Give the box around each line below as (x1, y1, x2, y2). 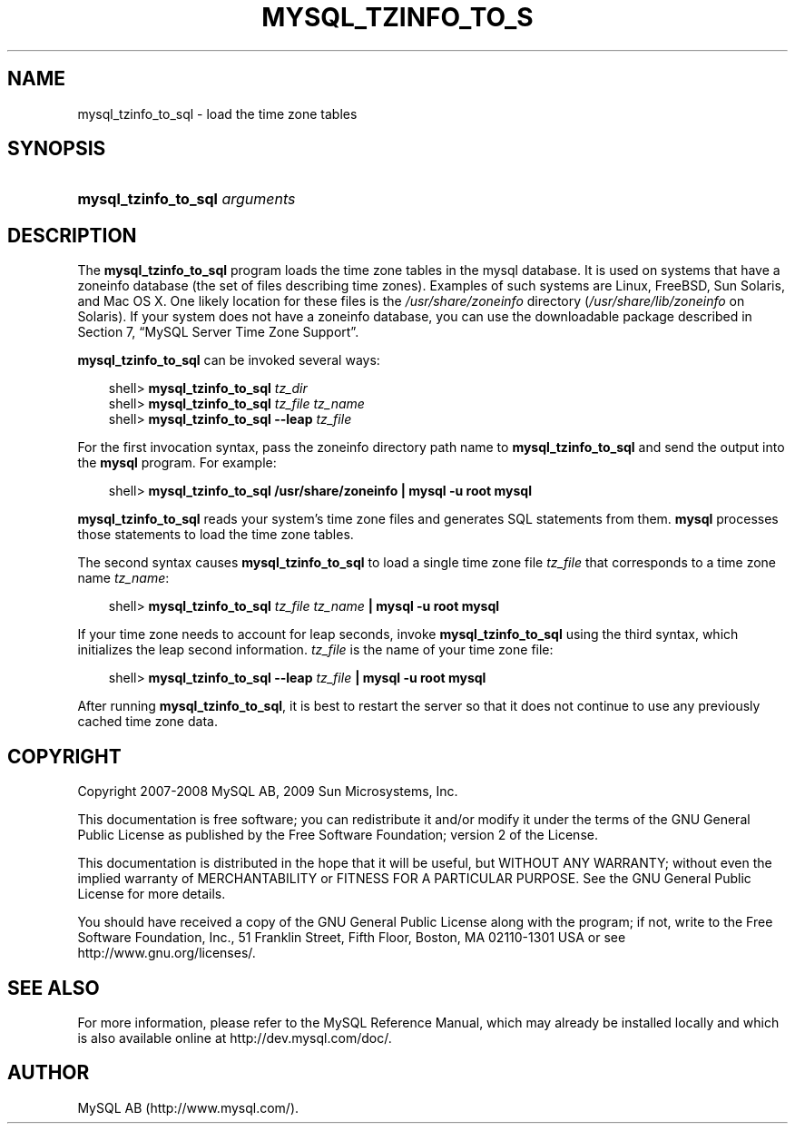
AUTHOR (7, 1061, 90, 1085)
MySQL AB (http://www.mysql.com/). (77, 1099, 299, 1116)
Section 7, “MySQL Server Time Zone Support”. (77, 324, 359, 340)
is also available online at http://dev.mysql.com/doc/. (77, 1029, 392, 1046)
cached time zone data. (77, 713, 218, 730)
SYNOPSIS (7, 137, 106, 161)
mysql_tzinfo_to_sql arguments (77, 190, 296, 209)
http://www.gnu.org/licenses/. (77, 945, 256, 961)
